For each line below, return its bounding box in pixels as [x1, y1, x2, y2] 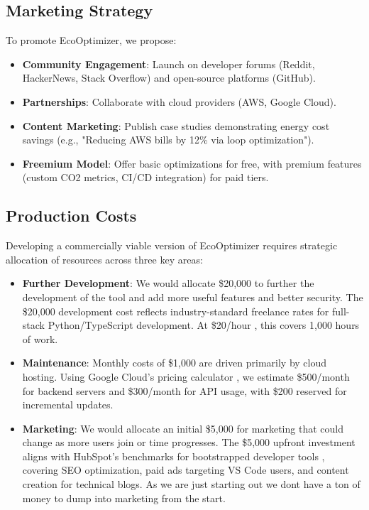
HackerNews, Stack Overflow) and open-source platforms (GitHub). [22, 70, 316, 85]
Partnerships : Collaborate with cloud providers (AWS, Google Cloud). [22, 94, 336, 109]
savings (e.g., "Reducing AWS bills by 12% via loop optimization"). [22, 132, 314, 147]
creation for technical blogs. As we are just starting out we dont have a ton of [22, 477, 360, 492]
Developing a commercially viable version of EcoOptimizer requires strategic [6, 238, 338, 253]
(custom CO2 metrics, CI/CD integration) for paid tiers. [22, 170, 269, 185]
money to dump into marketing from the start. [22, 490, 226, 505]
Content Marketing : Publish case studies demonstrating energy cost [22, 118, 330, 133]
